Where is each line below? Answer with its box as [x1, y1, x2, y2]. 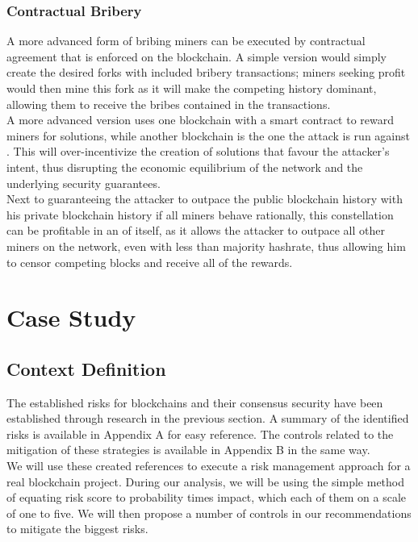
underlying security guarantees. [6, 174, 161, 191]
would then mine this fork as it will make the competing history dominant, [6, 80, 377, 96]
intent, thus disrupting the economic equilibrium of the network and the [6, 158, 363, 175]
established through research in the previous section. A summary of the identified [6, 410, 409, 427]
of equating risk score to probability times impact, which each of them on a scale [6, 489, 407, 506]
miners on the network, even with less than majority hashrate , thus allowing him [6, 237, 406, 254]
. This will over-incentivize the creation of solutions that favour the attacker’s [6, 143, 390, 160]
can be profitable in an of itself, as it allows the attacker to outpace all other [6, 222, 385, 239]
